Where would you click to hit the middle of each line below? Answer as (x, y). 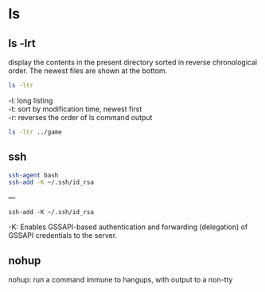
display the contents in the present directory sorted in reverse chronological (132, 62)
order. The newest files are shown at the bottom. (88, 71)
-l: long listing (31, 100)
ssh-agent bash (33, 175)
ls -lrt (22, 43)
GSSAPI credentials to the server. (63, 236)
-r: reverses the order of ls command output (80, 117)
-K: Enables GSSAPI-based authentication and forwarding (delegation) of (128, 227)
